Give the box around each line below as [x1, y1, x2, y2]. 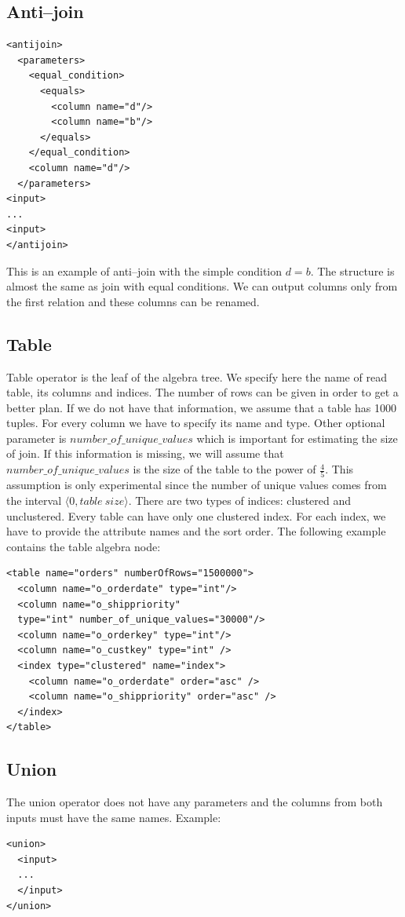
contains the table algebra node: [6, 538, 161, 554]
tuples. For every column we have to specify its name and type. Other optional [6, 415, 385, 431]
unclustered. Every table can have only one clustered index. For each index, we [6, 507, 386, 524]
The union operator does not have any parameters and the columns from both [6, 794, 383, 810]
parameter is [6, 429, 67, 446]
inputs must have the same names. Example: [6, 809, 221, 825]
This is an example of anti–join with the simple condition [6, 262, 283, 279]
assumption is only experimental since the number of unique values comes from [6, 477, 387, 493]
